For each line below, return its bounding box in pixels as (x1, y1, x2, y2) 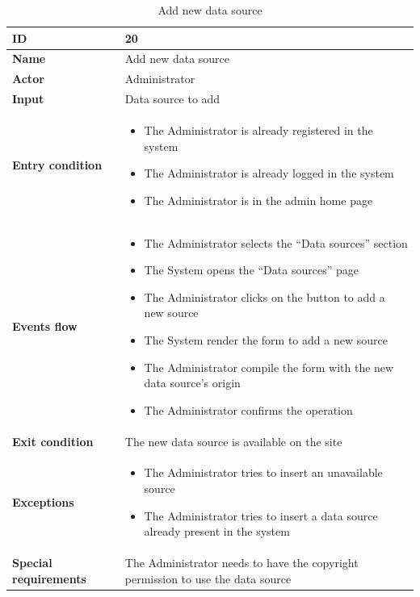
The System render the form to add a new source (144, 331, 388, 348)
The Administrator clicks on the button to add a (144, 288, 385, 305)
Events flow (12, 318, 78, 335)
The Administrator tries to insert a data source (144, 507, 378, 524)
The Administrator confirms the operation (144, 401, 353, 418)
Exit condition (12, 432, 94, 449)
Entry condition (12, 157, 103, 173)
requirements (12, 570, 86, 587)
